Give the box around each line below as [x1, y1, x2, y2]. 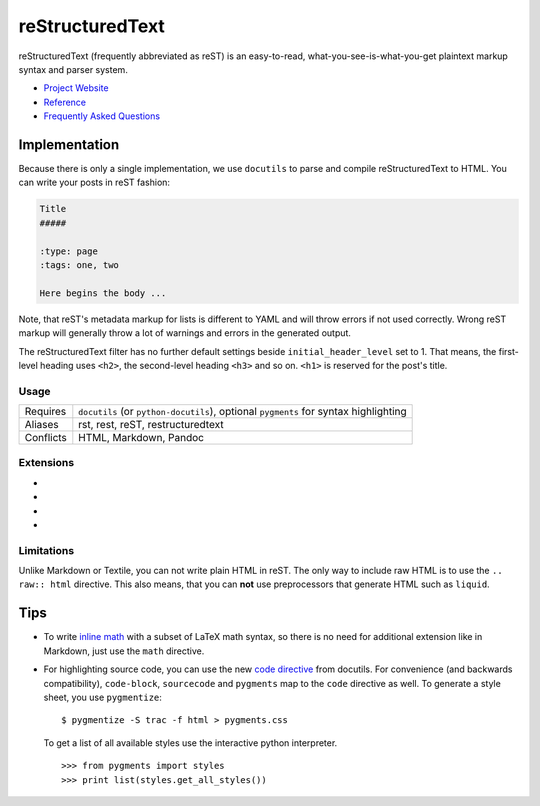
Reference [43, 96, 87, 108]
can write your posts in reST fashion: [18, 176, 170, 189]
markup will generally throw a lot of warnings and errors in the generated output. [18, 327, 352, 339]
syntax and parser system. [18, 63, 129, 75]
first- [498, 345, 519, 357]
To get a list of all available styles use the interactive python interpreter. [43, 736, 338, 749]
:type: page [39, 245, 99, 257]
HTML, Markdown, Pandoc [78, 431, 205, 445]
